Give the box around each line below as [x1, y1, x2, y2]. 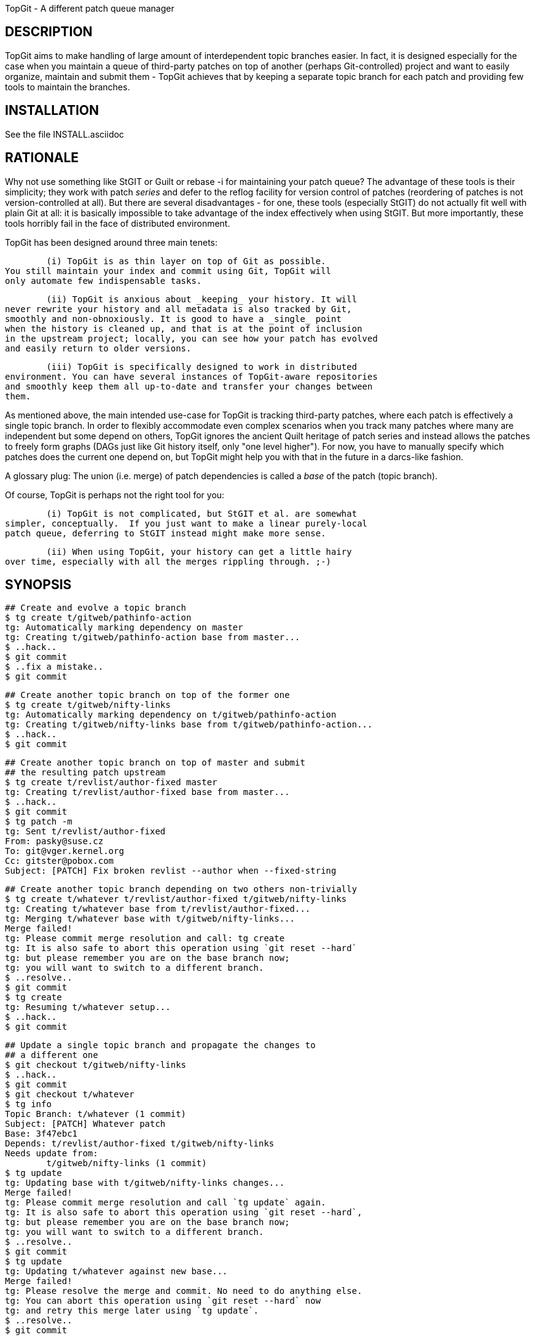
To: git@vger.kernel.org [5, 846, 124, 856]
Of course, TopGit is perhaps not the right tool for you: [5, 489, 225, 500]
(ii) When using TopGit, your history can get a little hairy [46, 546, 352, 557]
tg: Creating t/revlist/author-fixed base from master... [5, 787, 290, 797]
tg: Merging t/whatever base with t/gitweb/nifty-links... [5, 914, 295, 924]
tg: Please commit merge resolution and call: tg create [5, 933, 285, 944]
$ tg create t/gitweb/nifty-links [5, 700, 171, 710]
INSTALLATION [5, 103, 99, 119]
